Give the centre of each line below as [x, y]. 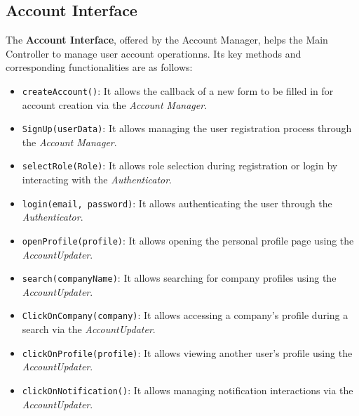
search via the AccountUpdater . [89, 329]
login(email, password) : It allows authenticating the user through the [177, 203]
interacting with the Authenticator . [97, 180]
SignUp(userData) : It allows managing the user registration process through [187, 128]
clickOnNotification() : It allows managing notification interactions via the [188, 390]
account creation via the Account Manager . [115, 104]
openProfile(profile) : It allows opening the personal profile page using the [188, 240]
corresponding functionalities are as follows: [99, 67]
